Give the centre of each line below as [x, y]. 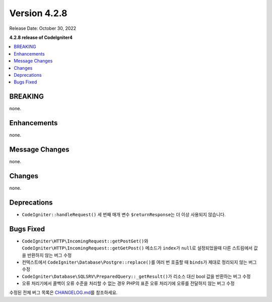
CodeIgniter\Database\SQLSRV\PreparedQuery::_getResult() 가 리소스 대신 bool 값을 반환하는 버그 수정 [136, 276]
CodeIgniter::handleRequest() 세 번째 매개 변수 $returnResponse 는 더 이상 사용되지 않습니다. [124, 214]
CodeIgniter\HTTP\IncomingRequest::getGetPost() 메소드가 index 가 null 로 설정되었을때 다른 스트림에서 [137, 248]
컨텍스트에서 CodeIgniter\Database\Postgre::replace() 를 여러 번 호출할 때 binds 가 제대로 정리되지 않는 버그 [139, 262]
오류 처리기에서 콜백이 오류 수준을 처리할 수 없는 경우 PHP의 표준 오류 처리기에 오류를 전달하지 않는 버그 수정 [128, 283]
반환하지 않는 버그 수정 [49, 255]
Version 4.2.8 [38, 13]
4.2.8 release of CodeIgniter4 [41, 37]
